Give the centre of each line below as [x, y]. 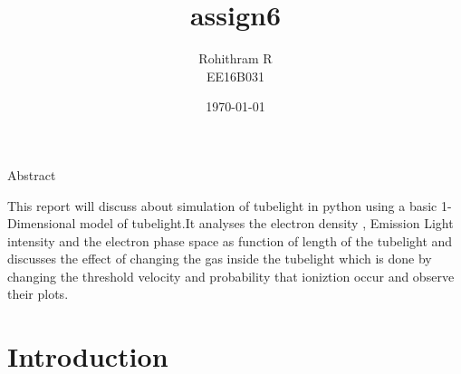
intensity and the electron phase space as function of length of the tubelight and [230, 240]
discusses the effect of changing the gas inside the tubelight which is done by [220, 259]
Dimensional [42, 223]
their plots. [38, 294]
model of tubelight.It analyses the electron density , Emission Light [266, 223]
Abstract [32, 174]
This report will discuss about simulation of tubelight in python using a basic [222, 205]
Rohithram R [235, 58]
